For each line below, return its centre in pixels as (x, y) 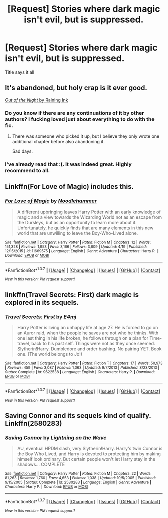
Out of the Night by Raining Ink (37, 100)
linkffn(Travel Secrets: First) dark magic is (72, 294)
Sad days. (23, 151)
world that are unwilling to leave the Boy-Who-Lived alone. (78, 233)
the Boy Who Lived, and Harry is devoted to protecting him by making (89, 454)
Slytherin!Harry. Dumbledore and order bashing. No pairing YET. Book (89, 349)
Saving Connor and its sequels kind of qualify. (78, 416)
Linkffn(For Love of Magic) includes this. (69, 187)
